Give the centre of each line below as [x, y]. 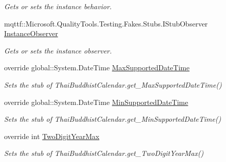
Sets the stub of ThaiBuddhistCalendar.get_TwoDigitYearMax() [104, 153]
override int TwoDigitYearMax [52, 136]
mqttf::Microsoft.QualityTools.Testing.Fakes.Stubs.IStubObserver [106, 23]
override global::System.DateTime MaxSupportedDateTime [97, 67]
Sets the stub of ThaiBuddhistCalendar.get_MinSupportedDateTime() [113, 119]
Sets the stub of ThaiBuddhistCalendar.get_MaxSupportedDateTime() [113, 84]
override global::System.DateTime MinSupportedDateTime [96, 102]
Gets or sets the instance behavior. [58, 6]
